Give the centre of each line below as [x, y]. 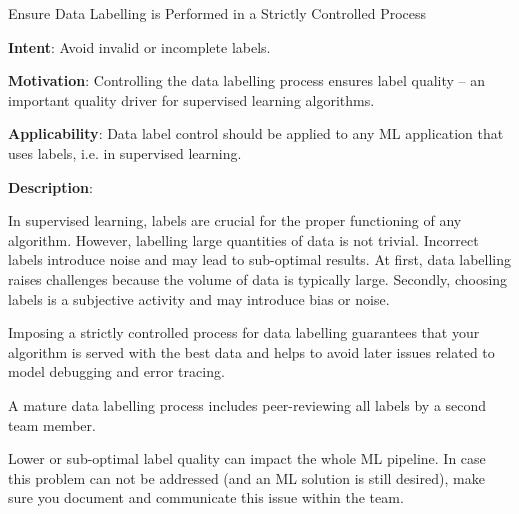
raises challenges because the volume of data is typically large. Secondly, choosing [258, 278]
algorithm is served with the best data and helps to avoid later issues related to [251, 351]
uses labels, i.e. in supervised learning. [125, 152]
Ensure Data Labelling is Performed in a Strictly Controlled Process [217, 13]
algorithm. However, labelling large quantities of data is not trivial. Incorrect [243, 239]
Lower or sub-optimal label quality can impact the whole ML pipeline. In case [247, 458]
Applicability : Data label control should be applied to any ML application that [256, 133]
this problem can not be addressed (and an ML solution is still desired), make [246, 477]
